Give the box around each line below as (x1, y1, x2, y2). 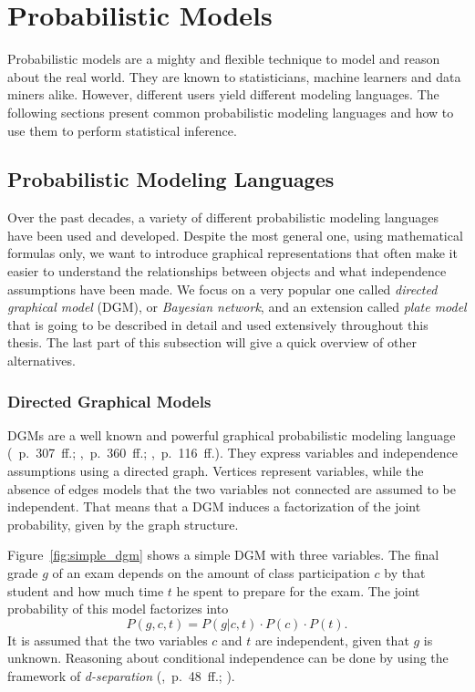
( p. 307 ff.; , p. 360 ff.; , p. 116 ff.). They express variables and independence (7, 443, 458, 462)
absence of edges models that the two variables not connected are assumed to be (7, 479, 457, 498)
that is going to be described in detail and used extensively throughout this (7, 315, 429, 334)
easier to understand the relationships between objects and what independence (7, 262, 447, 281)
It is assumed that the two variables (7, 630, 208, 649)
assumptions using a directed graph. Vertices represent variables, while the (7, 461, 424, 480)
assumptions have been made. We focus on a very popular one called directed (7, 279, 438, 298)
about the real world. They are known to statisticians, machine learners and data (7, 67, 461, 86)
